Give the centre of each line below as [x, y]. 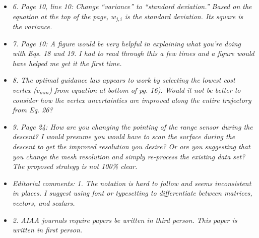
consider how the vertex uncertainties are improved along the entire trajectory [132, 100]
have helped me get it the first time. [67, 63]
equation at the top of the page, [60, 16]
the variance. [32, 26]
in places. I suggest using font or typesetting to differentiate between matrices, [132, 193]
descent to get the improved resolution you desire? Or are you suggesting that [131, 146]
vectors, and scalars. [44, 202]
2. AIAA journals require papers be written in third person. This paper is [125, 220]
